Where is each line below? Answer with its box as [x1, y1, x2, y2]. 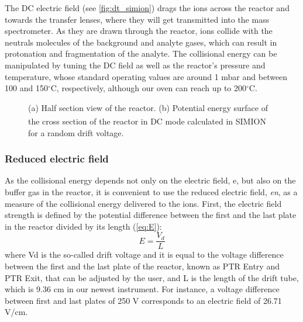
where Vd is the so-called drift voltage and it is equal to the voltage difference [5, 248, 284, 261]
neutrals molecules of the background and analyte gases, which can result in [5, 36, 277, 48]
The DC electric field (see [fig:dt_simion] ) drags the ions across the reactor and [5, 2, 290, 13]
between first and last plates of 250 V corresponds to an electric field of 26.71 [5, 294, 282, 306]
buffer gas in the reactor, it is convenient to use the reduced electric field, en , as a [5, 186, 298, 198]
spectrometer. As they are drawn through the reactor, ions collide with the [5, 25, 273, 37]
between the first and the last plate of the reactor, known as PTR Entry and [5, 260, 280, 272]
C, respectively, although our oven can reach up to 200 [50, 82, 246, 94]
